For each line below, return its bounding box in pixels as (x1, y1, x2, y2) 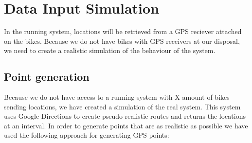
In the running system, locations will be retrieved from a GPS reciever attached (4, 26, 242, 36)
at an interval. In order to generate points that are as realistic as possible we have (4, 120, 248, 130)
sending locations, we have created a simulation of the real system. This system (4, 101, 241, 111)
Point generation (4, 69, 90, 84)
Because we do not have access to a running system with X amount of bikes (4, 92, 230, 102)
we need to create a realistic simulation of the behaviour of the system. (4, 45, 216, 55)
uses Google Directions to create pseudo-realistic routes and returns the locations (4, 111, 246, 121)
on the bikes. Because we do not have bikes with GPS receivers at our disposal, (4, 36, 240, 46)
